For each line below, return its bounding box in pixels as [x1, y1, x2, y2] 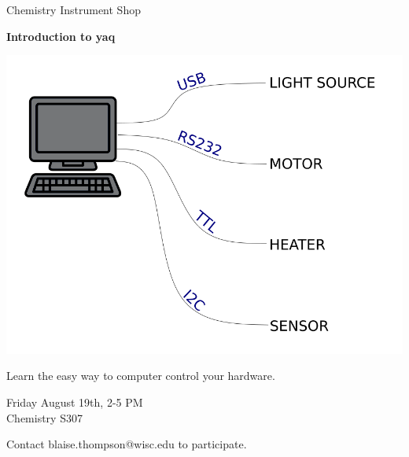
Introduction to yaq [6, 28, 116, 44]
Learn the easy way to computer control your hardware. [6, 367, 275, 384]
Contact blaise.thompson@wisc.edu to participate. [6, 436, 247, 452]
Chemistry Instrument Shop [6, 2, 141, 17]
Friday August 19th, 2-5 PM [6, 393, 143, 410]
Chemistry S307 [6, 409, 83, 426]
